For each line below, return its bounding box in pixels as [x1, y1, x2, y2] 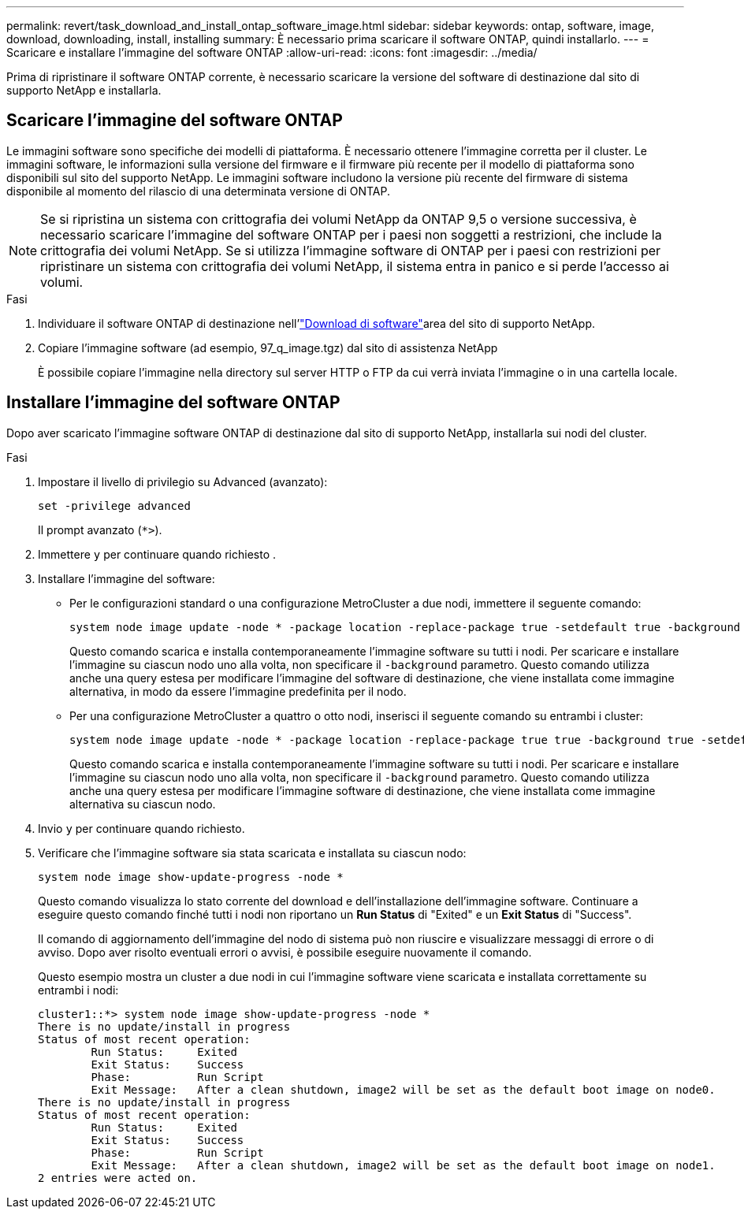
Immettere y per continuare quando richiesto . [38, 547, 276, 561]
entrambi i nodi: [38, 983, 119, 997]
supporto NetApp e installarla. [6, 84, 162, 97]
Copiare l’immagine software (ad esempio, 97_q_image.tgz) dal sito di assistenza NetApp [38, 340, 498, 355]
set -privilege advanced [38, 499, 191, 512]
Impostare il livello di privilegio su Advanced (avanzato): [38, 474, 328, 489]
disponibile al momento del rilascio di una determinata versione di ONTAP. [6, 184, 391, 198]
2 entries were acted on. [38, 1171, 198, 1184]
